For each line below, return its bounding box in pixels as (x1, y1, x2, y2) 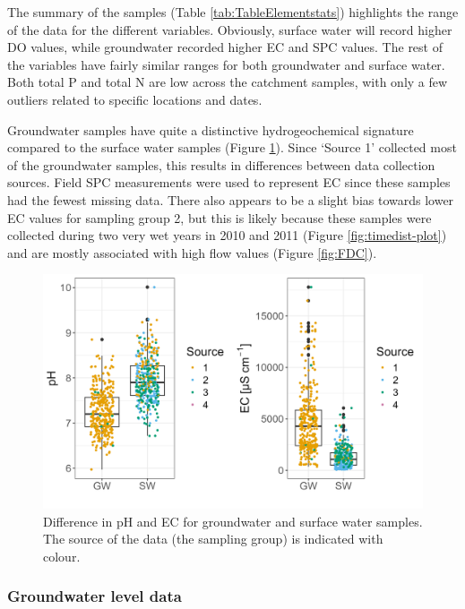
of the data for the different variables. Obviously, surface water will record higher (7, 20, 452, 39)
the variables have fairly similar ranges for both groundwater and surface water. (7, 55, 445, 73)
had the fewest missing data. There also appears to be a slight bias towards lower (7, 190, 454, 209)
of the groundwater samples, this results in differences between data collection (7, 155, 435, 174)
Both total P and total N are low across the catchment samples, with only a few (7, 73, 448, 91)
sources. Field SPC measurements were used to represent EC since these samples (7, 173, 451, 192)
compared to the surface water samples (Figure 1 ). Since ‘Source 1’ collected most (7, 138, 457, 157)
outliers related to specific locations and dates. (7, 90, 263, 108)
